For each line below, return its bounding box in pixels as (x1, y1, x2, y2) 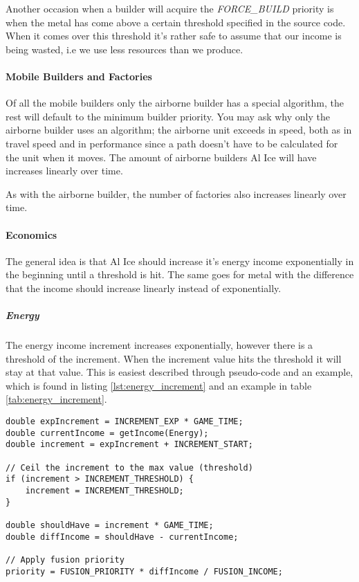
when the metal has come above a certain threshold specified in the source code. (6, 15, 346, 29)
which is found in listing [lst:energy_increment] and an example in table (6, 378, 312, 392)
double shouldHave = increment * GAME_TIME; (6, 520, 214, 530)
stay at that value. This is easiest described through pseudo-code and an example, (6, 365, 353, 379)
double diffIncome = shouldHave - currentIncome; (6, 531, 239, 542)
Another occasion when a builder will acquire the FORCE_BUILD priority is (6, 1, 334, 15)
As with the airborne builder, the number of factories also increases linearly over (6, 186, 347, 201)
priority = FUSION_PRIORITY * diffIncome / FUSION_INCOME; (6, 566, 283, 576)
